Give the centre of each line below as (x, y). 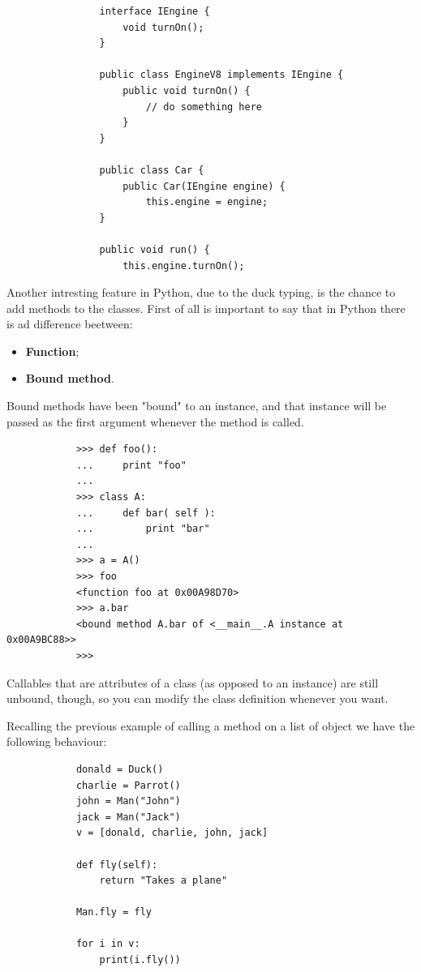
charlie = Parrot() (128, 785)
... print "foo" (131, 465)
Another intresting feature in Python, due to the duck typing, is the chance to (201, 292)
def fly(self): (117, 865)
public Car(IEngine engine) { (204, 186)
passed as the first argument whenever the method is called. (155, 421)
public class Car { (152, 170)
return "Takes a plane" (163, 881)
